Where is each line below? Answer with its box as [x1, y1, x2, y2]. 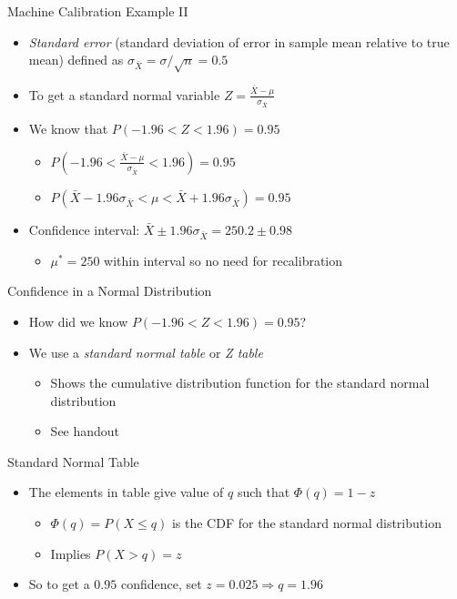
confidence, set [120, 574, 202, 594]
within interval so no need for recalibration [104, 250, 343, 269]
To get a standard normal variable [28, 85, 220, 104]
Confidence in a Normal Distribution [7, 281, 212, 300]
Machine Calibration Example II [7, 2, 188, 20]
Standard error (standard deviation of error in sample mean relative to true [28, 32, 450, 51]
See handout [50, 421, 120, 441]
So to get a [28, 574, 90, 594]
